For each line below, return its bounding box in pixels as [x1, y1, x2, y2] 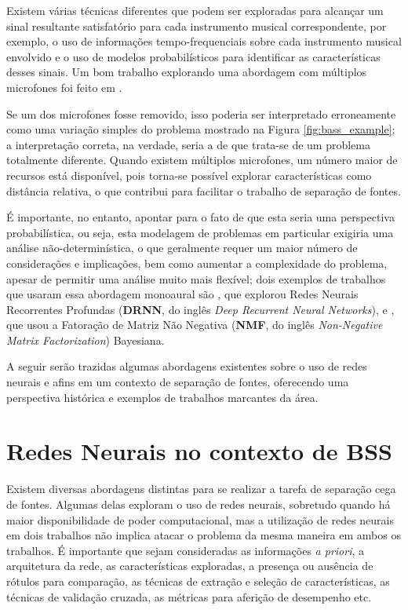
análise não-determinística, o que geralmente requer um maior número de [6, 239, 358, 256]
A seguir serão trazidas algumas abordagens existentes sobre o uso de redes [6, 358, 367, 374]
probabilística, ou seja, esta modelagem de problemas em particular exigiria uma [6, 224, 394, 240]
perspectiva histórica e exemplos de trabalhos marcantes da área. [6, 389, 319, 405]
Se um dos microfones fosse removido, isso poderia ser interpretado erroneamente [6, 105, 396, 122]
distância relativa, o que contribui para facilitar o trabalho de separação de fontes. [6, 182, 401, 199]
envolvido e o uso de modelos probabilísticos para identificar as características [6, 48, 381, 64]
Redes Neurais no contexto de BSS [6, 435, 392, 467]
